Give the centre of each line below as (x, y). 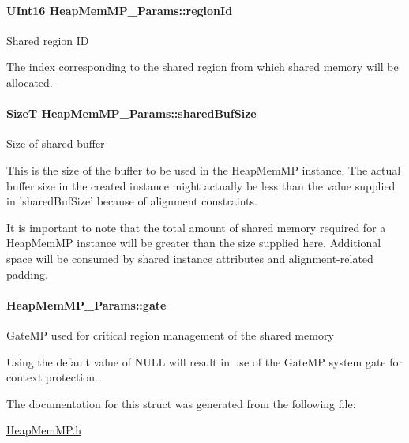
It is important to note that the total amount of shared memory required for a (196, 227)
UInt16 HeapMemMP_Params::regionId (120, 10)
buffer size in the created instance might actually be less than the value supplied (201, 185)
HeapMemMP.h (44, 430)
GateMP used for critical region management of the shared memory (170, 334)
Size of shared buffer (56, 143)
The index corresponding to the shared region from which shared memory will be (203, 67)
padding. (27, 274)
